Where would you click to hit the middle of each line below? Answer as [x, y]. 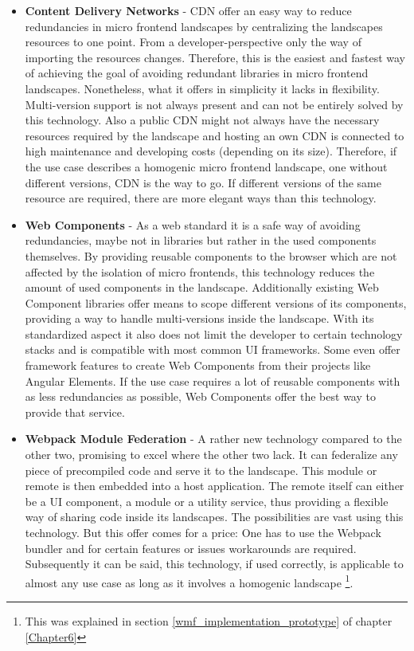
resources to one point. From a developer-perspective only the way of [193, 42]
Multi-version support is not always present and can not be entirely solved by [214, 104]
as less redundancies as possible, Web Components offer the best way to [200, 396]
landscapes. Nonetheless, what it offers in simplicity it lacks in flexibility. [202, 88]
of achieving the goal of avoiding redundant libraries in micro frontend [197, 73]
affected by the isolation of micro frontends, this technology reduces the [200, 271]
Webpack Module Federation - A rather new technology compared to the [213, 439]
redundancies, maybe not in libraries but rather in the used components [201, 240]
